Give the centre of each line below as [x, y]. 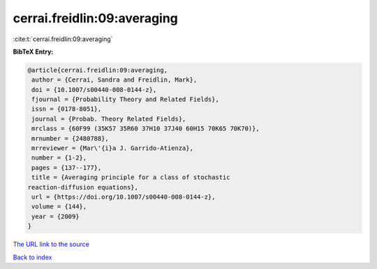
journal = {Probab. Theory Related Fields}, [109, 119]
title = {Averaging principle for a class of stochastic [131, 177]
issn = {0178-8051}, [67, 109]
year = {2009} [56, 216]
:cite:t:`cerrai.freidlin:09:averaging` [63, 39]
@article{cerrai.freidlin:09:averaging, [97, 70]
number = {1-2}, [59, 158]
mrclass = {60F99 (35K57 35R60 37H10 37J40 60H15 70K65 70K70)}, [146, 129]
